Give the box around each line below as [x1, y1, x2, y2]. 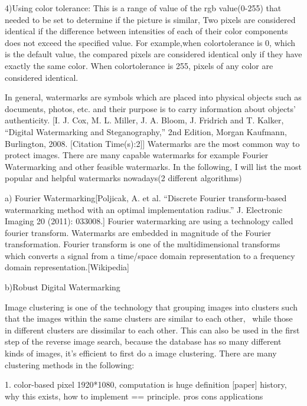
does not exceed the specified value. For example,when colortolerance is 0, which [5, 36, 296, 48]
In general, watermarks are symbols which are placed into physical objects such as [5, 91, 302, 103]
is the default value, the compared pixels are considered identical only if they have [5, 48, 302, 60]
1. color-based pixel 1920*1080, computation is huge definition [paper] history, [5, 378, 287, 391]
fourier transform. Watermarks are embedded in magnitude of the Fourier [5, 226, 272, 238]
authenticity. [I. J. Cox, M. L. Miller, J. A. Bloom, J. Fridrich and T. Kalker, [5, 114, 284, 126]
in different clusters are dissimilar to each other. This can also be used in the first [5, 323, 300, 336]
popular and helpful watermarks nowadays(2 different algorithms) [5, 172, 242, 184]
